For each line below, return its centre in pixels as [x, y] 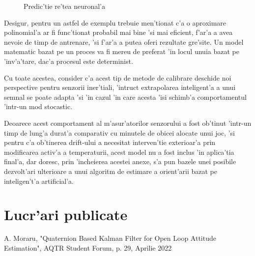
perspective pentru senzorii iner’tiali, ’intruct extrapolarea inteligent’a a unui [120, 87]
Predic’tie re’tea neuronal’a [64, 6]
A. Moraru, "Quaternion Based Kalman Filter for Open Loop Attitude [110, 238]
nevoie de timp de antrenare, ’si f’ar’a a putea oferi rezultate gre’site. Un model [124, 42]
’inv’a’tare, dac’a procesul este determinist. [69, 61]
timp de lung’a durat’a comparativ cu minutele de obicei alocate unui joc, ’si [119, 132]
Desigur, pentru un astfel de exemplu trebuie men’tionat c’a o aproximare [115, 22]
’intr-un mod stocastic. [38, 106]
